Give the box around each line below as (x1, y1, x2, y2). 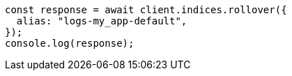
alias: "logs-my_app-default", (16, 15, 187, 26)
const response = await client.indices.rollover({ (5, 4, 287, 15)
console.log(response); (5, 38, 135, 49)
